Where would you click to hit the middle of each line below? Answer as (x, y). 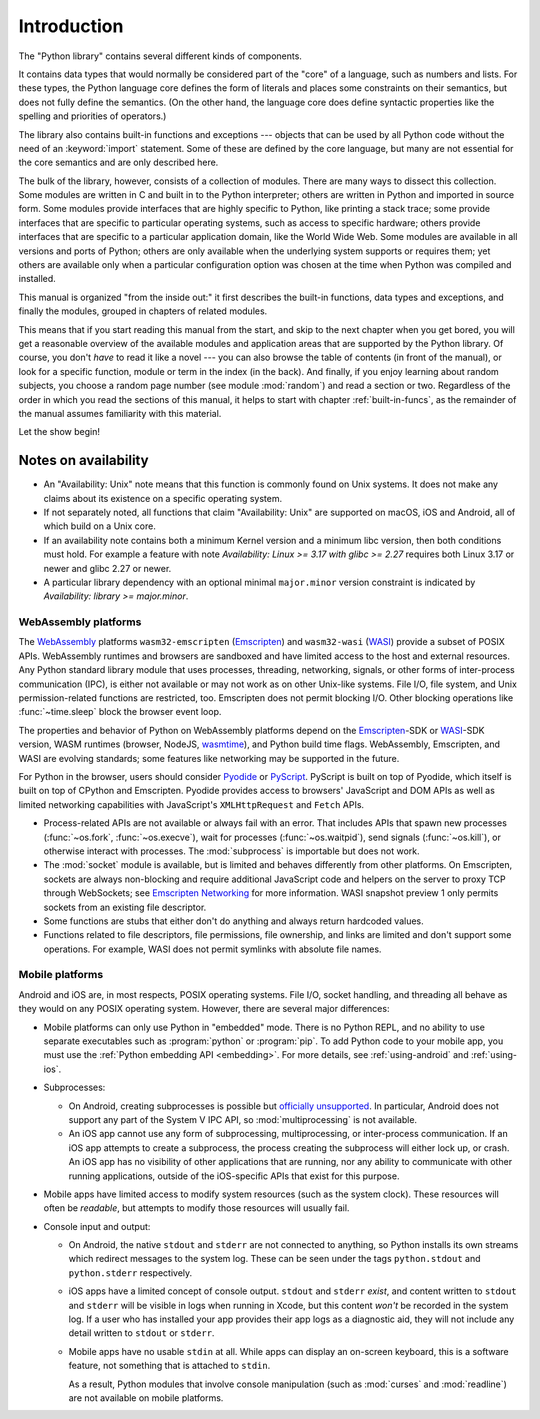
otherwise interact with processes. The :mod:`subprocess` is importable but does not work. (231, 851)
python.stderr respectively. (130, 1272)
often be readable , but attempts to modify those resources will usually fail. (196, 1208)
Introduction (71, 26)
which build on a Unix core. (100, 526)
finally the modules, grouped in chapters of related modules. (143, 311)
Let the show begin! (59, 432)
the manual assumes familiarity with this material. (120, 413)
